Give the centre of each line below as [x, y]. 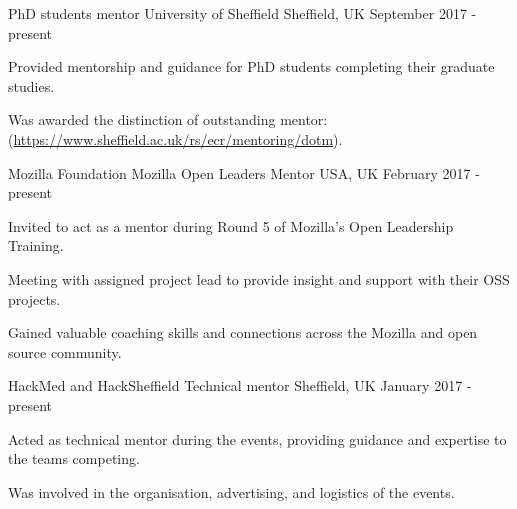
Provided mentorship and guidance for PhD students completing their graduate [251, 66]
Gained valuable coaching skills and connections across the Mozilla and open [243, 332]
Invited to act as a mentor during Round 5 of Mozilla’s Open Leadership [231, 225]
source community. [65, 351]
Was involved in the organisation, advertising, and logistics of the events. [231, 491]
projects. [34, 298]
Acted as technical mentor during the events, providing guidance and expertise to [257, 438]
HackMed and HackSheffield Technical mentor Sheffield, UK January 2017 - [240, 385]
